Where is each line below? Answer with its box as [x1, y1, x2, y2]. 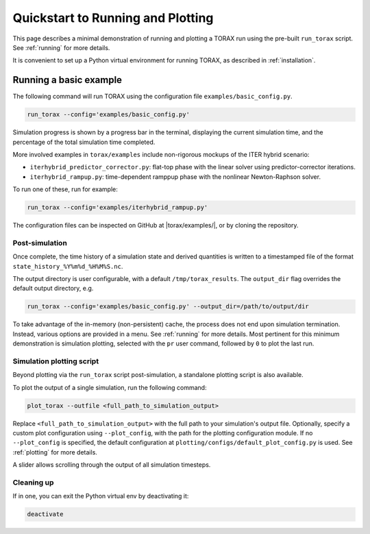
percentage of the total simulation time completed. [12, 138, 156, 146]
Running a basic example [12, 74, 123, 86]
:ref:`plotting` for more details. [12, 448, 97, 456]
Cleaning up [12, 478, 54, 487]
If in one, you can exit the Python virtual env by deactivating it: [12, 492, 189, 500]
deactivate [27, 511, 64, 518]
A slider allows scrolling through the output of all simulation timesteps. [12, 461, 211, 469]
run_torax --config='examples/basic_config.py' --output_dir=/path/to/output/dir [27, 302, 310, 311]
